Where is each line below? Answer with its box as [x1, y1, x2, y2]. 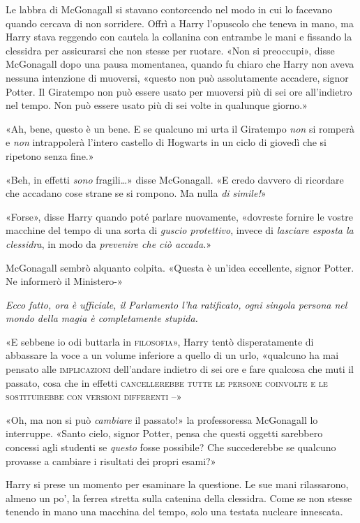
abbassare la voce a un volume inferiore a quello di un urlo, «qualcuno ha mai [6, 348, 339, 362]
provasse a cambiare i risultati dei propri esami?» [6, 453, 216, 468]
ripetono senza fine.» [6, 148, 94, 163]
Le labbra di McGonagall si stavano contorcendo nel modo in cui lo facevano [6, 2, 333, 16]
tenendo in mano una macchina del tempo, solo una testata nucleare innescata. [6, 504, 343, 519]
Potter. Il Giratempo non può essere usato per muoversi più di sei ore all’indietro [6, 84, 352, 98]
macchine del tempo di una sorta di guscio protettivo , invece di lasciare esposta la [6, 223, 354, 237]
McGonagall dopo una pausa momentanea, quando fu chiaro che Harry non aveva [6, 57, 354, 71]
